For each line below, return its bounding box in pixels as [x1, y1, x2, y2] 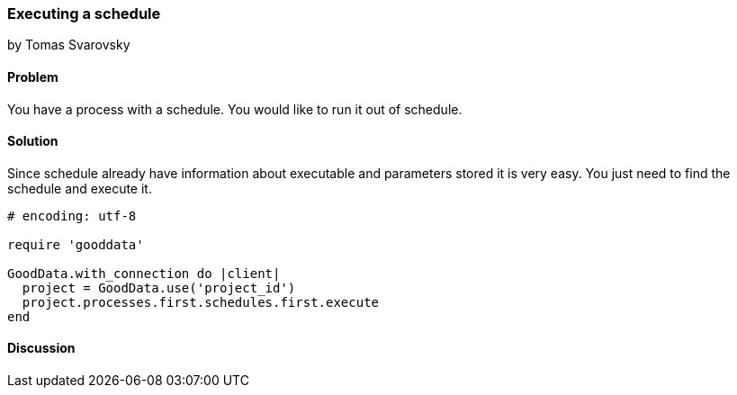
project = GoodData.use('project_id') [22, 280, 296, 295]
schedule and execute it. [7, 180, 152, 196]
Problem [7, 68, 58, 85]
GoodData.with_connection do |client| [7, 265, 281, 281]
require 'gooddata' [7, 237, 144, 252]
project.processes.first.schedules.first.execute [22, 294, 380, 310]
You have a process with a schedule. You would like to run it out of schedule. [7, 101, 463, 117]
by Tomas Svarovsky [7, 37, 130, 53]
